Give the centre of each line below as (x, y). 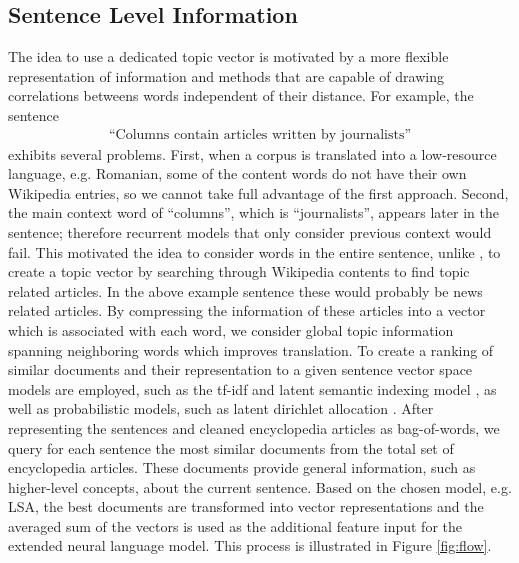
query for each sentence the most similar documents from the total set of (231, 447)
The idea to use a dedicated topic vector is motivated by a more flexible (228, 56)
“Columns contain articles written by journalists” (260, 134)
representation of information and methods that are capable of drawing (226, 75)
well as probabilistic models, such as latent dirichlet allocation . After (221, 408)
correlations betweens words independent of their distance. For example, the (241, 95)
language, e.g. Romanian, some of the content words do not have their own (237, 173)
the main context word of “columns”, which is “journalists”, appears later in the (253, 212)
